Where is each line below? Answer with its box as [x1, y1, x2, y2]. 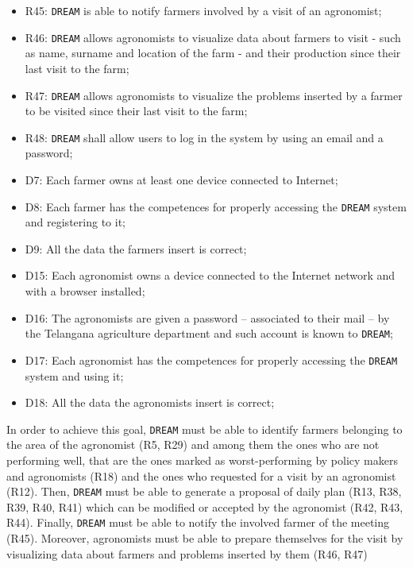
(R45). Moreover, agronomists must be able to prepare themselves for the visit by [6, 530, 403, 547]
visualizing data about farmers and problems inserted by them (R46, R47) [6, 545, 368, 562]
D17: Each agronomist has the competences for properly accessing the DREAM [25, 351, 398, 368]
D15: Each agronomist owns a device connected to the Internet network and [25, 267, 396, 284]
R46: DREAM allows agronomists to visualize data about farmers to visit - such [25, 29, 401, 45]
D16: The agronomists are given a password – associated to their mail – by [25, 309, 390, 326]
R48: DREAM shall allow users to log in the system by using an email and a [25, 129, 384, 145]
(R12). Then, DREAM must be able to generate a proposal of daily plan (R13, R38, [6, 483, 402, 500]
